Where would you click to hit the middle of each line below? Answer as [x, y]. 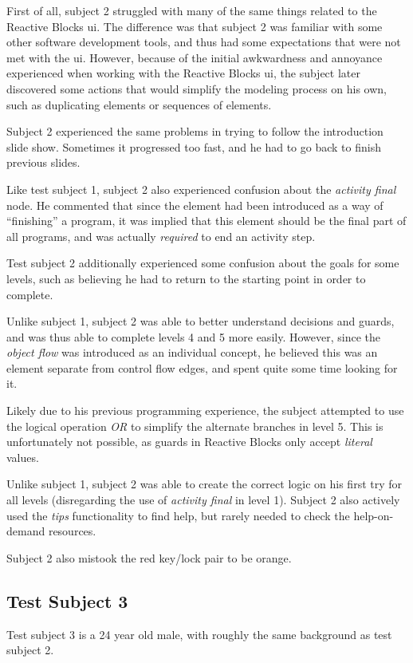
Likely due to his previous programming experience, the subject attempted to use [205, 410]
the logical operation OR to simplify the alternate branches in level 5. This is [195, 426]
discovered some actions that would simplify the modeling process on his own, [197, 88]
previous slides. [43, 162]
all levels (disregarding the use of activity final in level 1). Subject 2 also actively [203, 500]
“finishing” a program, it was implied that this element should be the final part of [206, 221]
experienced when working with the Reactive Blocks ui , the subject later [183, 73]
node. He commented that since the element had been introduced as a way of [195, 205]
